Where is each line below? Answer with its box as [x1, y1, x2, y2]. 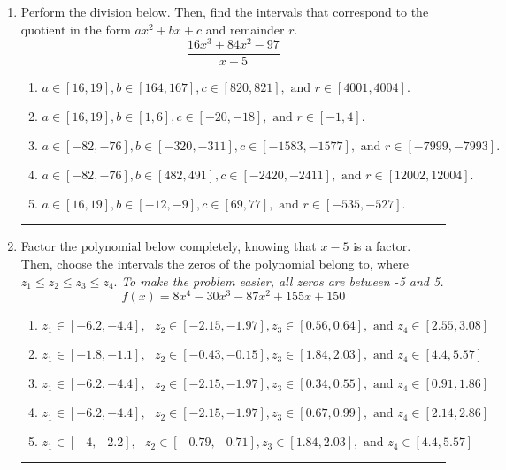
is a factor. [353, 237, 411, 255]
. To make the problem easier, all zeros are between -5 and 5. [113, 271, 444, 290]
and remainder [205, 19, 285, 38]
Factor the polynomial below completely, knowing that [20, 237, 317, 255]
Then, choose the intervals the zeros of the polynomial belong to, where [20, 254, 410, 272]
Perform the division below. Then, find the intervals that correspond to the [20, 3, 429, 20]
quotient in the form [20, 19, 131, 38]
